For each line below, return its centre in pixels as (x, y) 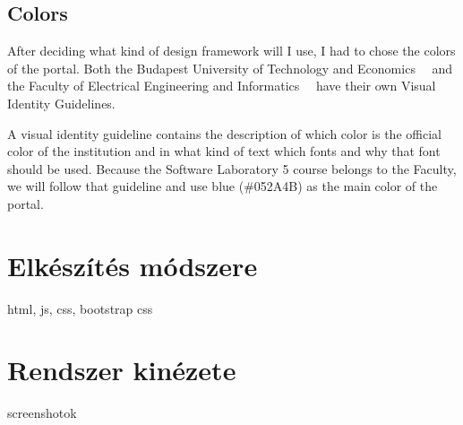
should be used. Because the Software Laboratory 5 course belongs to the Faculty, (232, 168)
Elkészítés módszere (133, 265)
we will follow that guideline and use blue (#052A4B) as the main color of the (223, 186)
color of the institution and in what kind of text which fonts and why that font (224, 151)
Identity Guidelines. (61, 103)
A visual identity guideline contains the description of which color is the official (224, 133)
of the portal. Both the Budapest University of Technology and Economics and (230, 68)
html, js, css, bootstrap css (80, 308)
